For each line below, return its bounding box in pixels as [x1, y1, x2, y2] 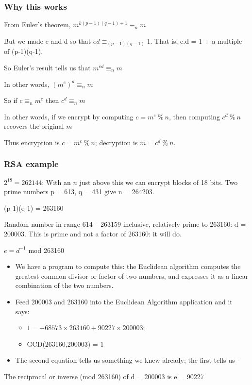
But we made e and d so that [4, 35, 91, 46]
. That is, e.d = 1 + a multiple [150, 35, 242, 46]
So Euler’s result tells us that [4, 62, 91, 72]
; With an [42, 177, 71, 187]
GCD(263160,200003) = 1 [27, 338, 104, 349]
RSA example [4, 158, 59, 170]
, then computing [168, 111, 220, 121]
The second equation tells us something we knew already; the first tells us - [15, 355, 239, 365]
